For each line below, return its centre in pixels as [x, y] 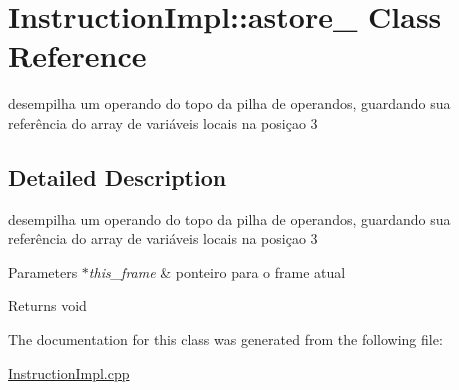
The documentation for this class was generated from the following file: [225, 339]
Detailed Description [117, 176]
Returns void [47, 305]
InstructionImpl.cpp [69, 372]
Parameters [43, 271]
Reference [77, 55]
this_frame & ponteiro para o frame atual [217, 271]
